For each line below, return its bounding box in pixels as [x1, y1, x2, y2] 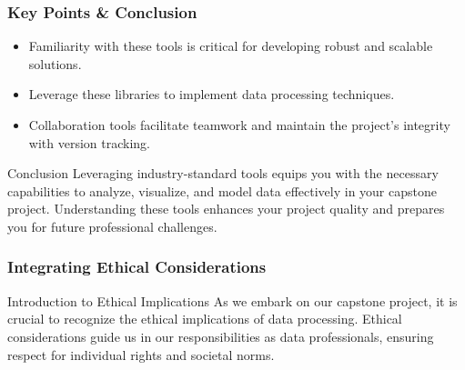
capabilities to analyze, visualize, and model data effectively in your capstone [7, 181, 437, 200]
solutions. [28, 54, 82, 73]
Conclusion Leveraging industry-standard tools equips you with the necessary [7, 164, 439, 183]
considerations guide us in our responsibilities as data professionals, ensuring [7, 326, 434, 345]
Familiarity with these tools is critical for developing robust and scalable [28, 36, 433, 55]
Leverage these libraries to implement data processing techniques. [28, 85, 395, 104]
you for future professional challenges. [7, 216, 217, 235]
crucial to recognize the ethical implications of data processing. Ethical [7, 309, 402, 328]
